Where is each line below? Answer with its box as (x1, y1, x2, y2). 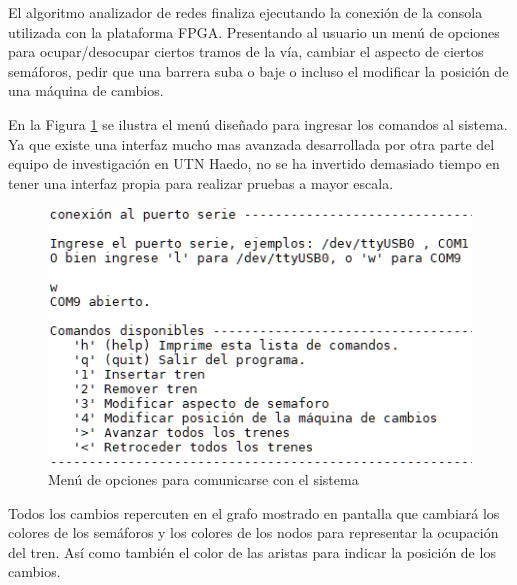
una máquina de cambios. (8, 80, 164, 101)
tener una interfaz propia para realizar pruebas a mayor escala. (8, 172, 394, 193)
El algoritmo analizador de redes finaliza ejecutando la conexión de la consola (8, 2, 483, 22)
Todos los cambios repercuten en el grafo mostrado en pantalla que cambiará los (8, 502, 500, 523)
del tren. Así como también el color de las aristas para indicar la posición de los (8, 541, 496, 562)
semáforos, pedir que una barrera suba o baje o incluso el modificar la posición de (8, 60, 509, 81)
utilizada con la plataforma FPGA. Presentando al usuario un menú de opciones (8, 21, 500, 42)
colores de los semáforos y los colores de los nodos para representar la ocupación (8, 522, 499, 543)
